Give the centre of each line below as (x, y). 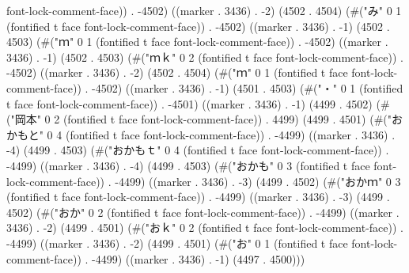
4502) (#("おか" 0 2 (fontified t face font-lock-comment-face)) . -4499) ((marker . (203, 212)
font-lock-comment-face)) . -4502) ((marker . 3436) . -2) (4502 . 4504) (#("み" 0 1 (204, 10)
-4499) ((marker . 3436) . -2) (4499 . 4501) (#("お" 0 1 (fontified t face (177, 243)
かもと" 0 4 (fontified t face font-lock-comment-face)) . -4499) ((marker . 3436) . (201, 134)
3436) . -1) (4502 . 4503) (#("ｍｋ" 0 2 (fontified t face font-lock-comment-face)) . (205, 57)
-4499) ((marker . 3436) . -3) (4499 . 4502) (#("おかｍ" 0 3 (258, 181)
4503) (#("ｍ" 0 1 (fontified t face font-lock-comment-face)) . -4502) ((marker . (197, 42)
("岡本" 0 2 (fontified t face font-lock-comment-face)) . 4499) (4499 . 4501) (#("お (204, 119)
